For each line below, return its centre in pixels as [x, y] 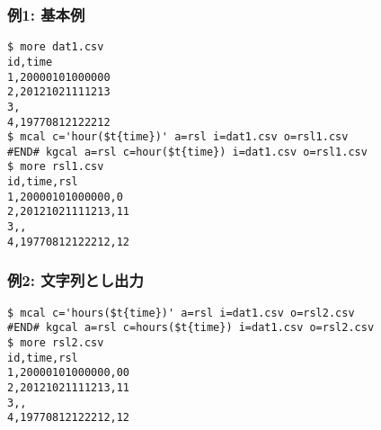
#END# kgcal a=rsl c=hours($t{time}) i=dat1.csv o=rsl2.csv [191, 328]
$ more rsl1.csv [56, 167]
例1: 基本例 [46, 14]
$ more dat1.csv [56, 47]
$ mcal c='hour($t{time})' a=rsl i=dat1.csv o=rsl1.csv [178, 137]
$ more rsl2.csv [56, 342]
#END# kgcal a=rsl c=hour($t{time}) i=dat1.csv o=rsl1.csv [187, 152]
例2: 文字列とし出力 [75, 280]
